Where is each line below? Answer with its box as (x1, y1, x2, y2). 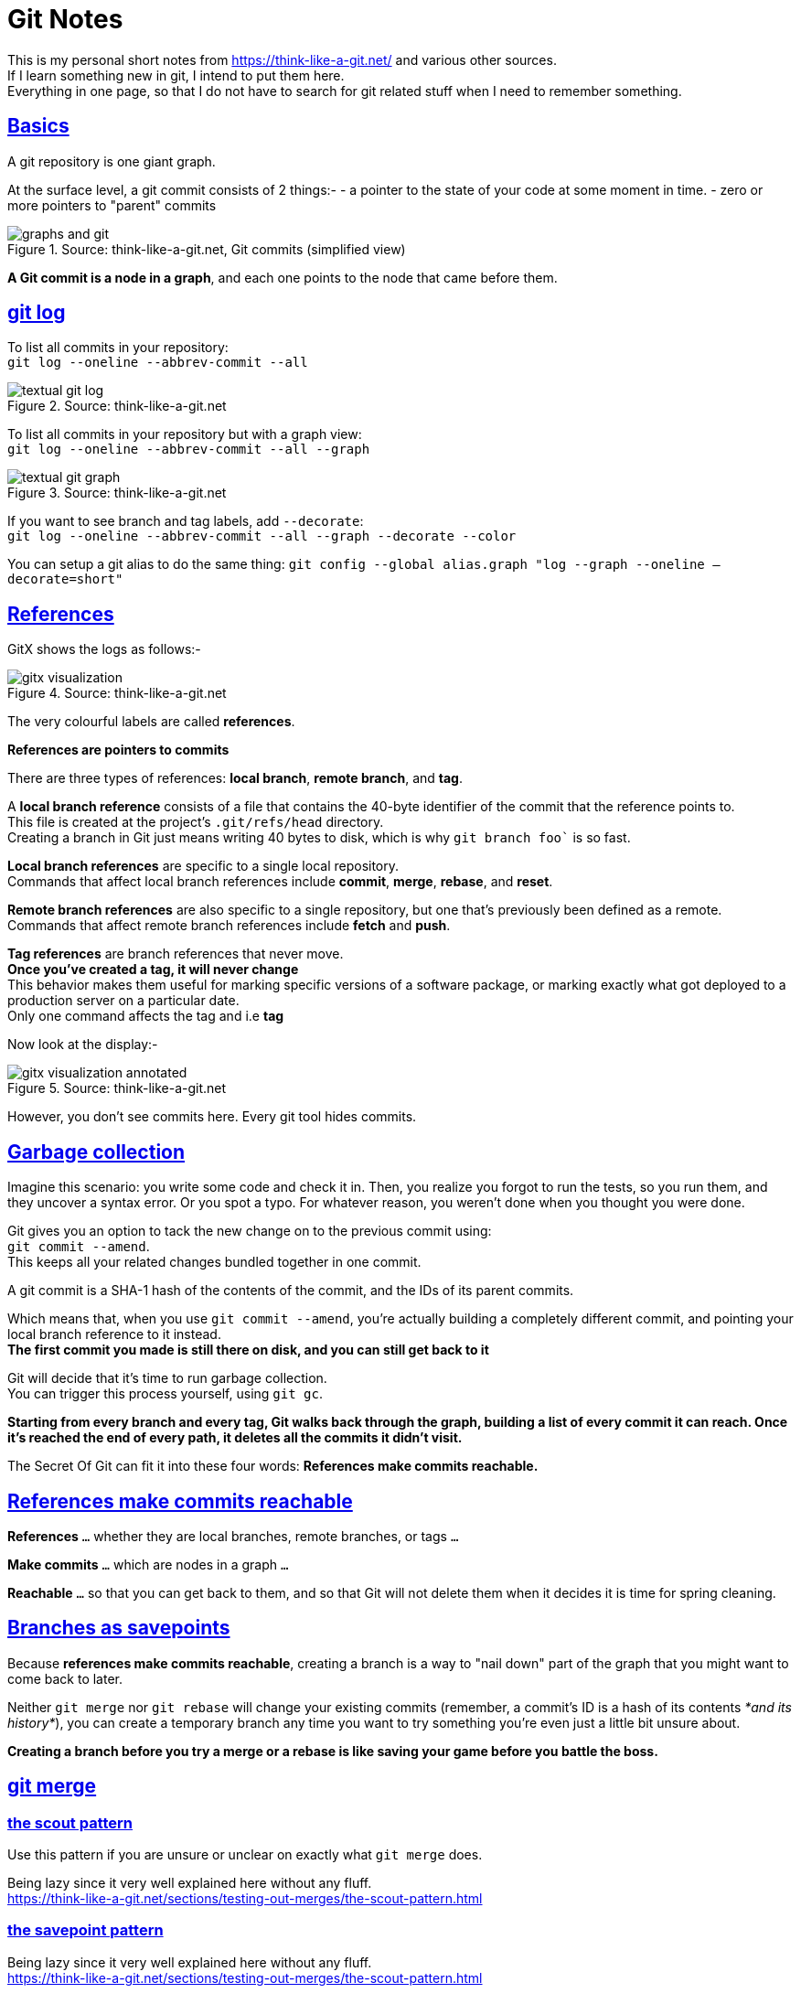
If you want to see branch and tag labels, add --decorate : (7, 513, 364, 530)
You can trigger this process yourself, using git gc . (7, 1386, 323, 1402)
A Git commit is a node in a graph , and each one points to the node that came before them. (7, 269, 558, 285)
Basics (7, 114, 69, 138)
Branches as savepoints (7, 1616, 230, 1640)
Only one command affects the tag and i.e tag (7, 1008, 284, 1024)
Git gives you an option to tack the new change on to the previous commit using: (7, 1223, 492, 1239)
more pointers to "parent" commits (7, 197, 217, 213)
